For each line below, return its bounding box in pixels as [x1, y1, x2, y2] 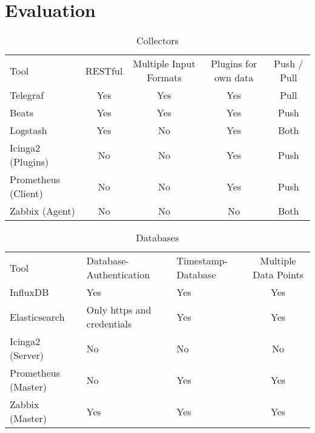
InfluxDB [10, 285, 49, 300]
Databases [136, 230, 179, 245]
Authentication [86, 267, 150, 282]
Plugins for [210, 56, 257, 71]
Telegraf [10, 88, 44, 102]
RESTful [85, 63, 123, 78]
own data [214, 70, 254, 85]
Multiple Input [133, 56, 196, 71]
